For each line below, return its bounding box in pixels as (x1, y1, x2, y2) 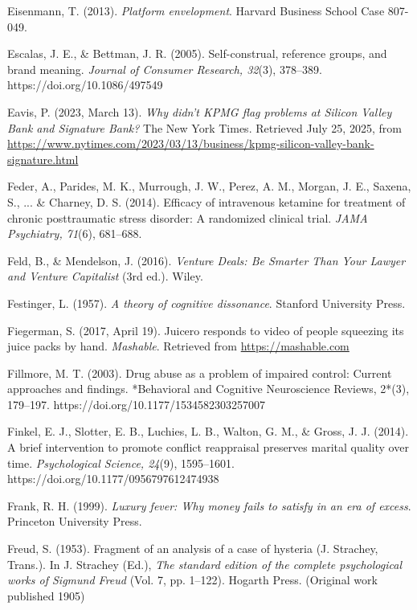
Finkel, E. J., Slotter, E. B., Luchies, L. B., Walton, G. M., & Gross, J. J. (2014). (7, 423, 409, 440)
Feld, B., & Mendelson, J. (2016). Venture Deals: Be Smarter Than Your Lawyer (7, 252, 406, 268)
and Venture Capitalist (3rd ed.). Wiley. (7, 268, 203, 285)
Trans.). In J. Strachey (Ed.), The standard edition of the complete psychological (7, 555, 402, 572)
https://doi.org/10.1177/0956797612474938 (7, 470, 219, 487)
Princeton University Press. (7, 513, 142, 530)
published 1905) (7, 587, 85, 604)
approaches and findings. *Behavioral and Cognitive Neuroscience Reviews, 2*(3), (7, 380, 410, 397)
